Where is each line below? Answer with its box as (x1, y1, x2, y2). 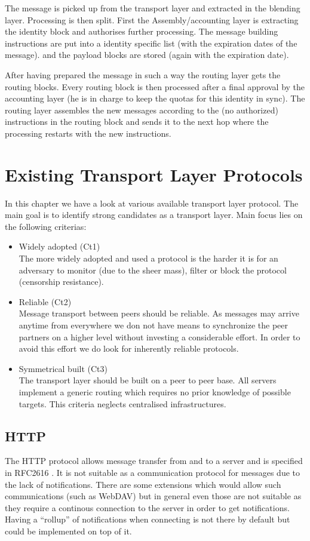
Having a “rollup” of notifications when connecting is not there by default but (5, 513, 290, 525)
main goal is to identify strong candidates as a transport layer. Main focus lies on (5, 208, 303, 221)
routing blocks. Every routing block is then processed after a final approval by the (5, 80, 305, 93)
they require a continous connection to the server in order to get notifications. (5, 501, 290, 514)
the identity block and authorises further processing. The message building (5, 25, 278, 38)
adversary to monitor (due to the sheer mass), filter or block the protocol (19, 263, 287, 276)
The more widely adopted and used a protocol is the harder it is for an (19, 252, 278, 265)
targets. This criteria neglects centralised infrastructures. (19, 397, 226, 410)
